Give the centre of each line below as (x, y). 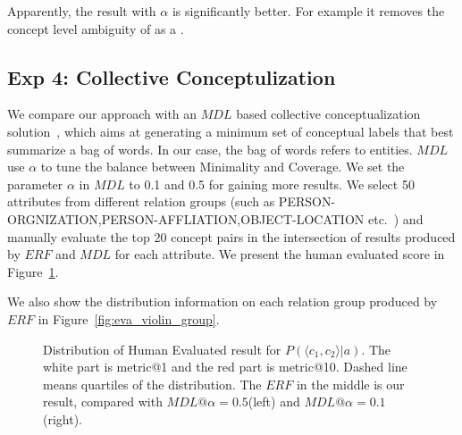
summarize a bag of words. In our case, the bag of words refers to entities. (210, 149)
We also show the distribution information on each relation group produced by (223, 301)
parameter (35, 184)
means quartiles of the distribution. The (152, 384)
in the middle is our (350, 384)
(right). (63, 418)
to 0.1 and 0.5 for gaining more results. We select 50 (272, 184)
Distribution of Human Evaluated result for (162, 349)
